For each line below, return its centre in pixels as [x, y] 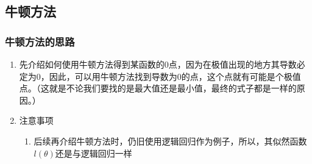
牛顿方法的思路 [40, 41]
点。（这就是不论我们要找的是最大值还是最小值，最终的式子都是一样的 [158, 88]
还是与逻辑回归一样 [94, 153]
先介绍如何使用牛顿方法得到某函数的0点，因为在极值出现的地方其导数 [158, 64]
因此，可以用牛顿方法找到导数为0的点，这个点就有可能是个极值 [175, 76]
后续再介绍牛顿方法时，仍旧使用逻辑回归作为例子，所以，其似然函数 [170, 141]
